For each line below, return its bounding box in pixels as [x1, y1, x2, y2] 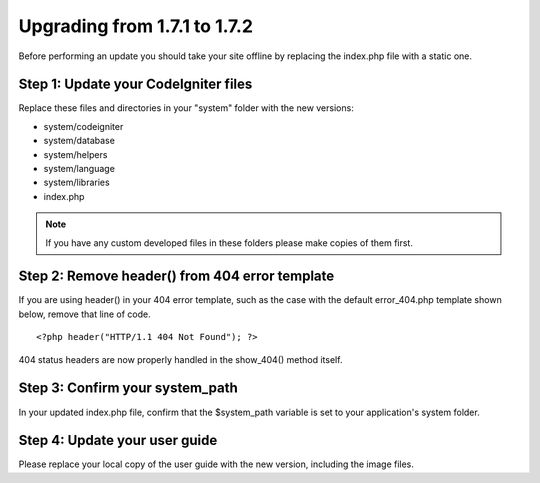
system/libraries [43, 176, 110, 189]
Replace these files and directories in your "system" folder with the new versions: [18, 102, 354, 114]
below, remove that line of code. [18, 308, 152, 320]
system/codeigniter [43, 120, 124, 132]
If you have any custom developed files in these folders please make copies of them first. [45, 236, 414, 249]
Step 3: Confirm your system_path [18, 380, 239, 397]
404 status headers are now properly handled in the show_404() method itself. [18, 353, 343, 365]
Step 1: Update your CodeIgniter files [18, 76, 253, 93]
